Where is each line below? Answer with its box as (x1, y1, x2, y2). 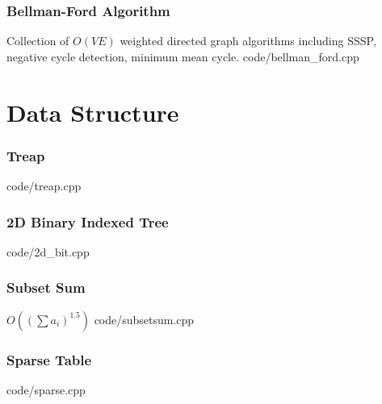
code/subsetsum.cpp (94, 310, 195, 327)
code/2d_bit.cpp (6, 243, 90, 260)
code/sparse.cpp (6, 381, 86, 398)
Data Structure (6, 95, 179, 128)
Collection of (6, 32, 69, 49)
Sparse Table (6, 349, 92, 369)
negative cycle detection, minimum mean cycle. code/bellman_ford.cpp (6, 48, 359, 65)
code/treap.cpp (6, 177, 82, 194)
